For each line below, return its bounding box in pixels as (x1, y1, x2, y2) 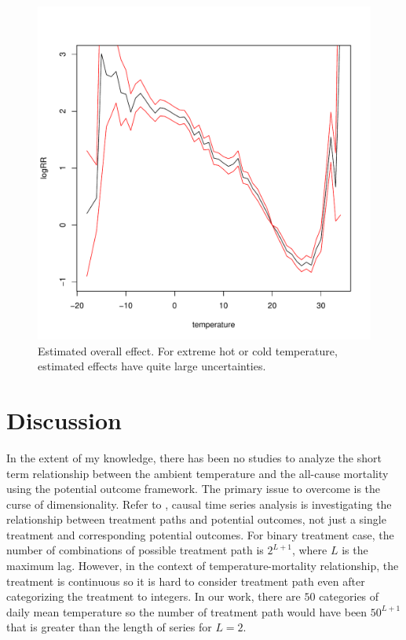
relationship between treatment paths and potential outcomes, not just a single (6, 511, 386, 528)
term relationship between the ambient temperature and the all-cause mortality (6, 465, 389, 481)
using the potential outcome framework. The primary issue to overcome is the (6, 480, 381, 497)
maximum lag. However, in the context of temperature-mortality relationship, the (6, 557, 399, 574)
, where (291, 542, 327, 558)
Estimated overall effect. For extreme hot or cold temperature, (38, 342, 338, 359)
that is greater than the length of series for (6, 619, 212, 635)
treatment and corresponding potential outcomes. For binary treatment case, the (6, 526, 394, 543)
